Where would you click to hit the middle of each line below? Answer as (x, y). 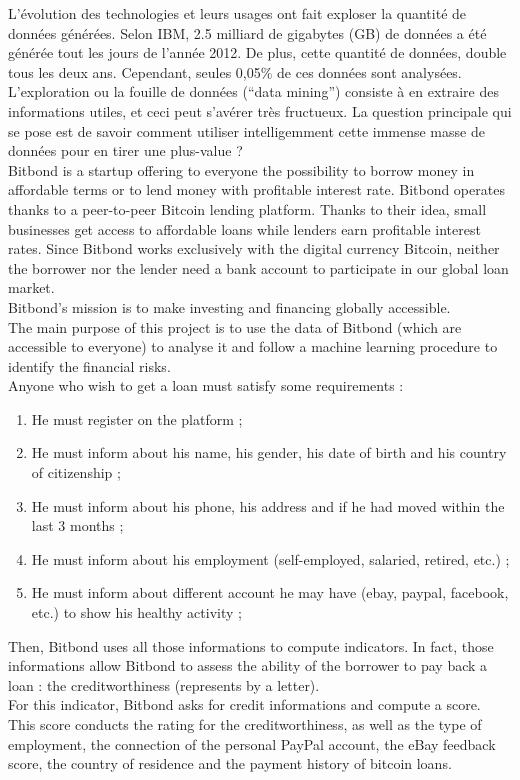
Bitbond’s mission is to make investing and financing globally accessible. (229, 306)
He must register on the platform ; (137, 418)
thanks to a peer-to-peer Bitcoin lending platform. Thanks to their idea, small (247, 208)
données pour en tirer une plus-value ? (125, 150)
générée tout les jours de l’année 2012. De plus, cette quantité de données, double (257, 52)
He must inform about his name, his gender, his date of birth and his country (269, 452)
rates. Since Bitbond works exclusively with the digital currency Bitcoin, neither (254, 248)
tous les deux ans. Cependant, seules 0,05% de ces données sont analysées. (235, 71)
